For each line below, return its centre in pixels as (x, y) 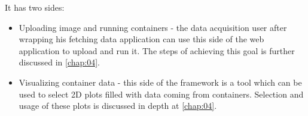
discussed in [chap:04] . (60, 62)
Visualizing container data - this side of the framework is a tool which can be (160, 82)
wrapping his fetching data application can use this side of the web (141, 39)
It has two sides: (35, 7)
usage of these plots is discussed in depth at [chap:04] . (118, 106)
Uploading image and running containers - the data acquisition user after (153, 27)
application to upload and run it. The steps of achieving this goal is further (157, 50)
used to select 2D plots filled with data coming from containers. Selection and (161, 94)
